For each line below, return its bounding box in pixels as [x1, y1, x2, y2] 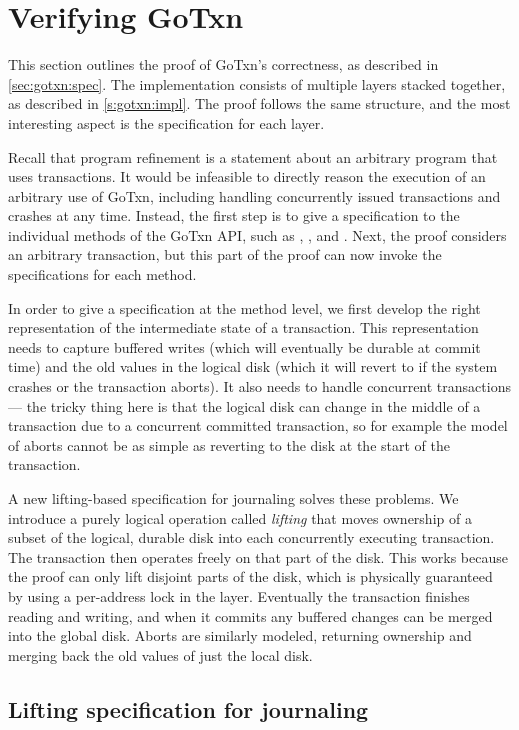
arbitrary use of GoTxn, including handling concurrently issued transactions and [8, 185, 501, 206]
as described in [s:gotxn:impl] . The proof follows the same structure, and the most [8, 93, 511, 114]
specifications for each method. [8, 264, 197, 285]
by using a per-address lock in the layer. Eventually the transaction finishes [8, 585, 470, 606]
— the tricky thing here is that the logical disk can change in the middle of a [8, 395, 481, 416]
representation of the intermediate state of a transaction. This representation [8, 317, 479, 338]
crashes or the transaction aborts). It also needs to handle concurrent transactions [8, 376, 511, 397]
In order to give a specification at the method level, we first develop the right [8, 297, 481, 318]
